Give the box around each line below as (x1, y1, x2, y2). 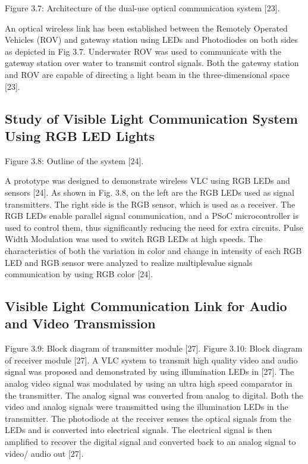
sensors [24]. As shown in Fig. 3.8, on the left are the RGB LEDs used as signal (5, 186, 294, 198)
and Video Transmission (5, 314, 156, 333)
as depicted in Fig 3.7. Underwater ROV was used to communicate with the (5, 45, 281, 57)
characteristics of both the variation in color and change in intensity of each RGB (5, 244, 302, 256)
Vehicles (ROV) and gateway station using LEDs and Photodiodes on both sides (5, 33, 298, 46)
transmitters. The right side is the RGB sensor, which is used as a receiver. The (5, 197, 296, 210)
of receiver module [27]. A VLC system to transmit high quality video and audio (5, 353, 298, 366)
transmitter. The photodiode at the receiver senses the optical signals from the (5, 412, 291, 424)
